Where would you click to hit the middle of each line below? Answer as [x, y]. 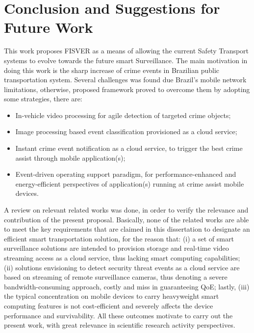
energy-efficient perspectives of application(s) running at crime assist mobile [130, 183]
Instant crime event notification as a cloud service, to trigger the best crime [129, 148]
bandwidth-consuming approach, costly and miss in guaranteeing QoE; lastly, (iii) [127, 286]
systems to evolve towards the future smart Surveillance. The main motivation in [126, 60]
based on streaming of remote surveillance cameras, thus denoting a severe [116, 277]
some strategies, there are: [43, 99]
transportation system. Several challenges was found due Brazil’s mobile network [125, 80]
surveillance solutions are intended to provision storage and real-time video [116, 248]
